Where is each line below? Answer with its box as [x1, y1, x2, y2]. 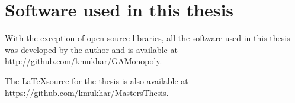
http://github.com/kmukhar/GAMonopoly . [5, 55, 162, 67]
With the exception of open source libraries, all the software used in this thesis [5, 32, 290, 44]
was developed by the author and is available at [5, 43, 178, 55]
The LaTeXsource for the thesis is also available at [5, 74, 188, 87]
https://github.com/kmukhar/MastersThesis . [5, 86, 169, 98]
